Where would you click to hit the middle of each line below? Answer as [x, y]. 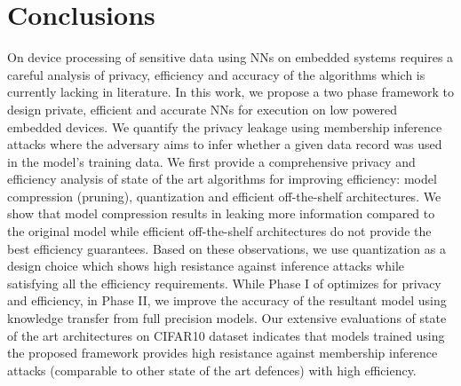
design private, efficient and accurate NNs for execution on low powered [202, 109]
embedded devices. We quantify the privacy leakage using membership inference [225, 126]
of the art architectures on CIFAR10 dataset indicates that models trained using [226, 335]
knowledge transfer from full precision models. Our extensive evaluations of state [227, 318]
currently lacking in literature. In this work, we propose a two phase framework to [230, 92]
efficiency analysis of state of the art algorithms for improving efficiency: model [222, 179]
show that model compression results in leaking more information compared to [221, 213]
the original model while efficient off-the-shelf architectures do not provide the [219, 231]
